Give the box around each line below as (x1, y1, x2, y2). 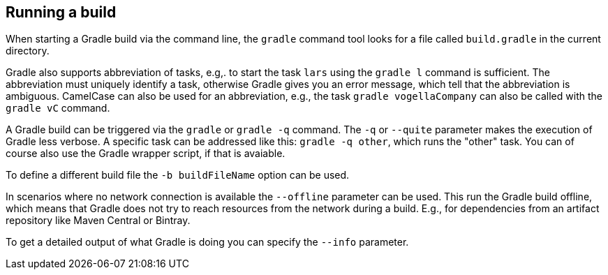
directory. (6, 45, 50, 57)
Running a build (6, 3, 117, 21)
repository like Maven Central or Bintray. (6, 214, 191, 227)
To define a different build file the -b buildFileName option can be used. (6, 169, 350, 181)
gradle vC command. (6, 102, 110, 114)
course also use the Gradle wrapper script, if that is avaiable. (6, 147, 286, 160)
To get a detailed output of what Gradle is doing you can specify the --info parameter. (6, 236, 409, 248)
